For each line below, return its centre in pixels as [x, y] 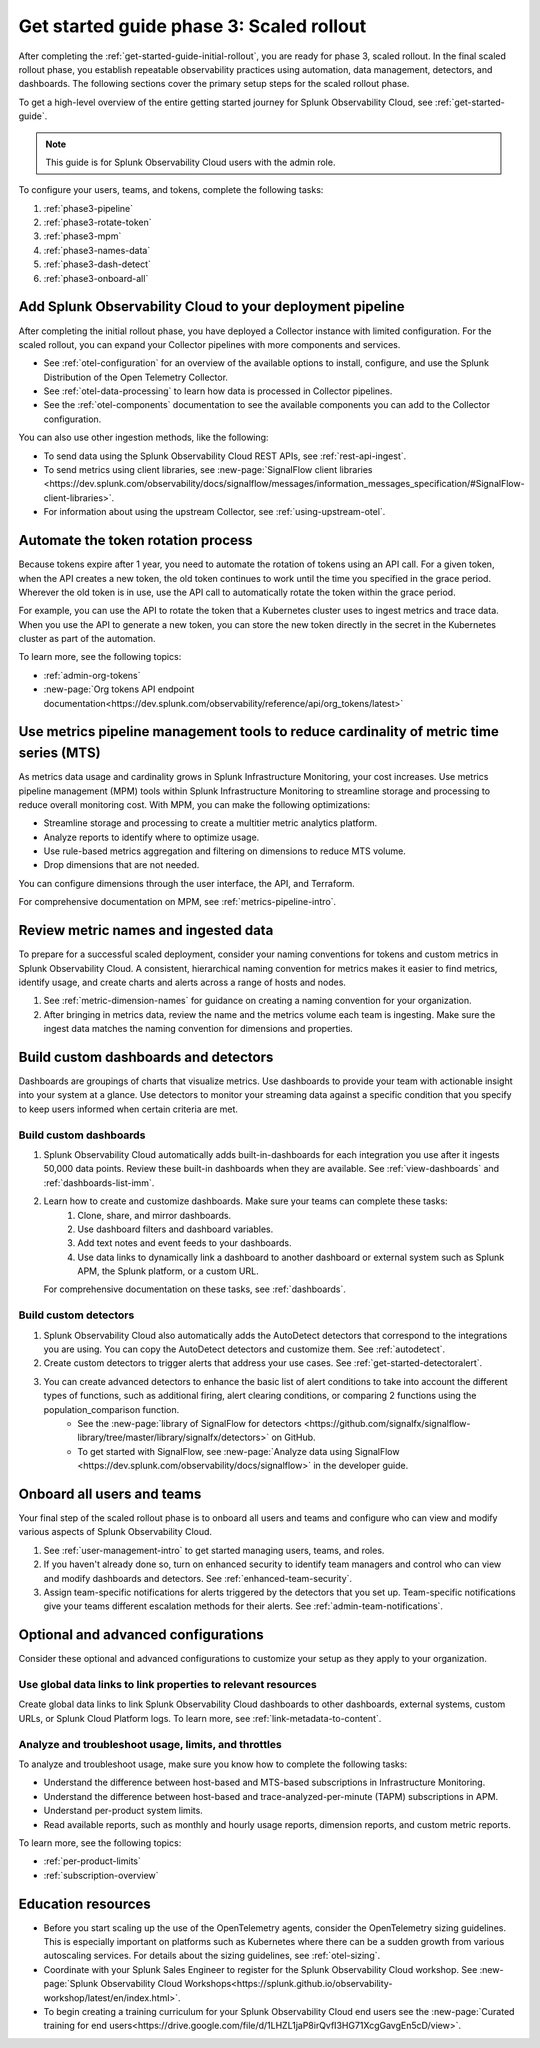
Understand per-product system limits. [123, 1811]
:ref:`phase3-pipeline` [88, 208]
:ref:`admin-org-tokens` [92, 675]
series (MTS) [59, 753]
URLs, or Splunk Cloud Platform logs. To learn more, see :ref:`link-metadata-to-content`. [200, 1718]
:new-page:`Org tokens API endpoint [119, 689]
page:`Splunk [71, 1984]
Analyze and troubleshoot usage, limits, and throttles [150, 1744]
